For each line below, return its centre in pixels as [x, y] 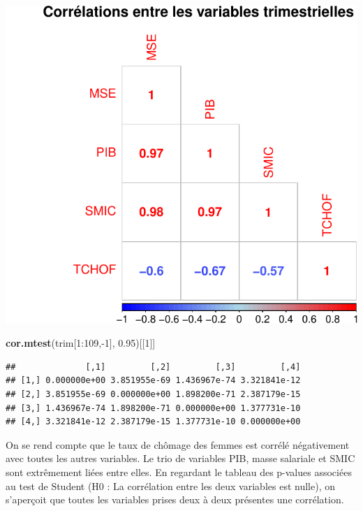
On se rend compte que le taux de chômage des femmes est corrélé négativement [178, 444]
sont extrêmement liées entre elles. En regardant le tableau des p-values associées [179, 472]
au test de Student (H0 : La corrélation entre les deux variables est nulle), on [170, 485]
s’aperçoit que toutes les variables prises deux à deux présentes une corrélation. [175, 499]
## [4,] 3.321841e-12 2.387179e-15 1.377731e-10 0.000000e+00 [153, 422]
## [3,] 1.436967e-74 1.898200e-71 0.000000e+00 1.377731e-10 [153, 408]
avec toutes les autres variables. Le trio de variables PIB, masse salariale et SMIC [180, 458]
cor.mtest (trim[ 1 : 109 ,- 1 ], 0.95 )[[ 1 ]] [81, 343]
